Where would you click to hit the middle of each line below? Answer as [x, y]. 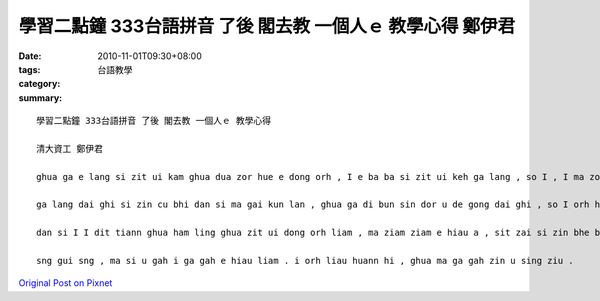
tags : [29, 69]
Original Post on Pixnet [65, 283]
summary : [40, 97]
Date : [30, 56]
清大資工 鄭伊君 [70, 148]
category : [39, 84]
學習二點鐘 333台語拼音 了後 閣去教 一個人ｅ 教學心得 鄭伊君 [267, 26]
